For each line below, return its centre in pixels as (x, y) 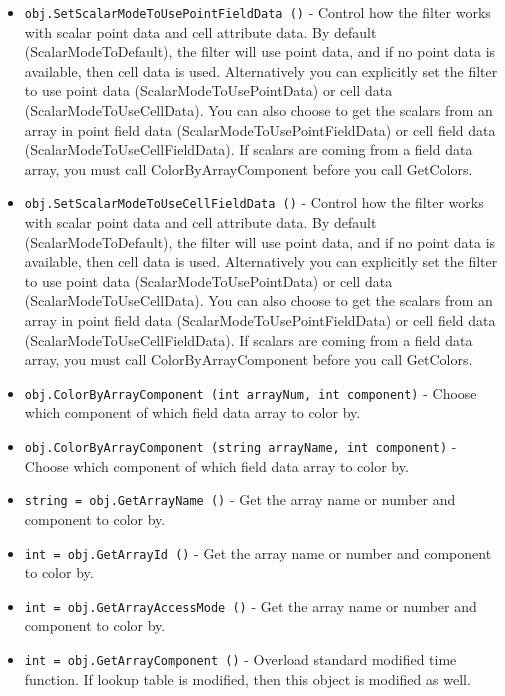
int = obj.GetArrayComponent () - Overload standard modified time (240, 659)
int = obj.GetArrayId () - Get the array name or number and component (258, 552)
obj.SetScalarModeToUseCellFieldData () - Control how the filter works (254, 202)
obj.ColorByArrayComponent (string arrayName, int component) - (240, 446)
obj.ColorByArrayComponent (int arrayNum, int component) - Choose (250, 392)
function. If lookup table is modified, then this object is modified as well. (247, 678)
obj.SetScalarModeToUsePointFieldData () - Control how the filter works (257, 12)
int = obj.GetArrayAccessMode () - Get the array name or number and (250, 605)
